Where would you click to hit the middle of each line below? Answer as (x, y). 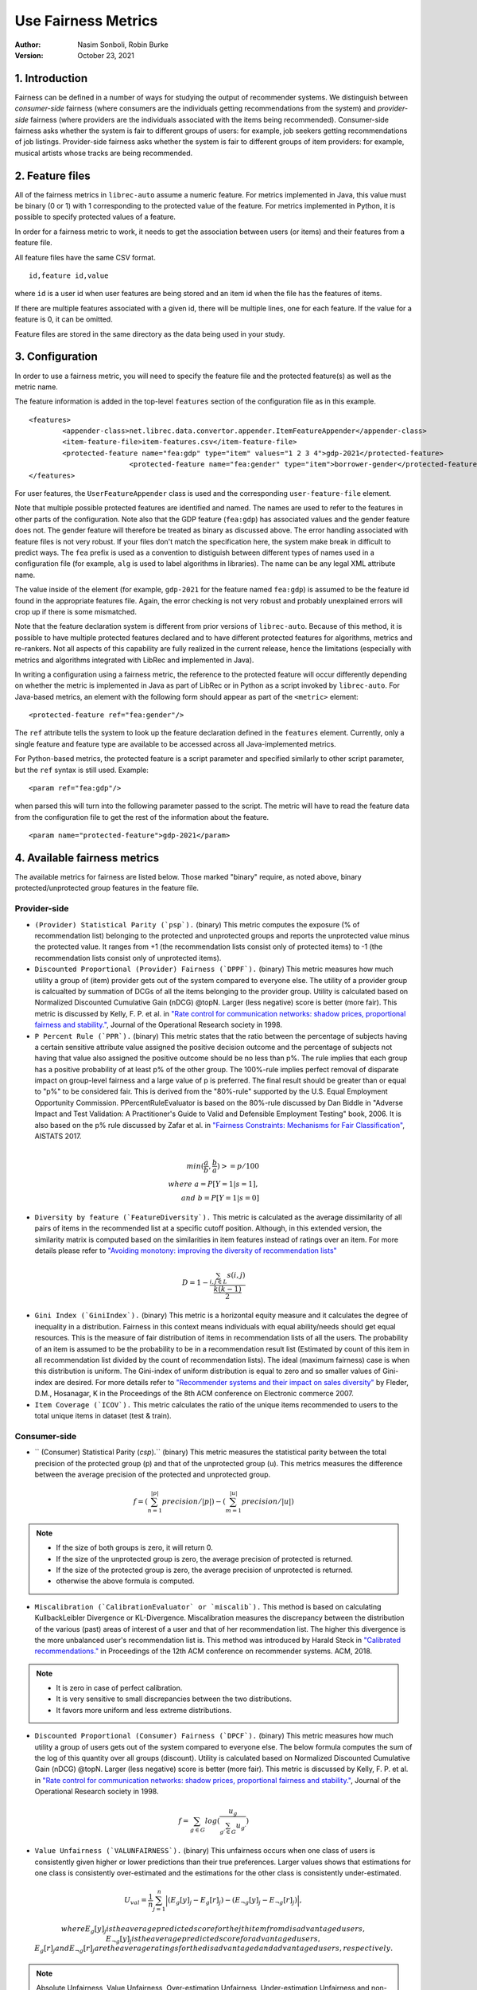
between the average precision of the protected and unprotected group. (153, 1474)
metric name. (37, 387)
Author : (28, 45)
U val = (135, 1901)
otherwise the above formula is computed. (125, 1581)
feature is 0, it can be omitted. (64, 319)
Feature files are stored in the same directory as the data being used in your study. (150, 334)
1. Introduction (51, 78)
